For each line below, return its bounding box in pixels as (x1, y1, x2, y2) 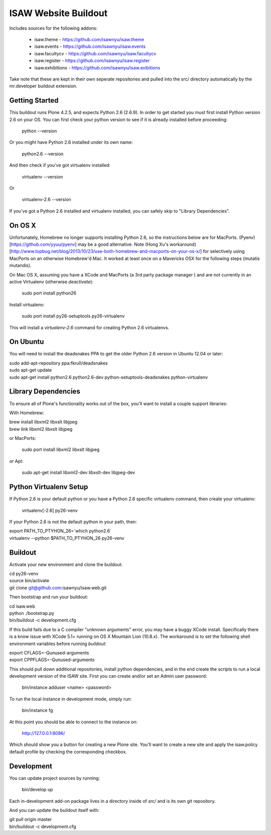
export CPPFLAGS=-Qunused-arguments (9, 657, 95, 663)
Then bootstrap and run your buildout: (9, 594, 88, 600)
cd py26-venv (9, 571, 39, 577)
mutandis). (9, 262, 32, 268)
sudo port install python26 (22, 290, 76, 296)
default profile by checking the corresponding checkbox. (9, 749, 127, 755)
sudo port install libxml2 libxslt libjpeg (22, 446, 100, 452)
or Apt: (9, 458, 24, 464)
